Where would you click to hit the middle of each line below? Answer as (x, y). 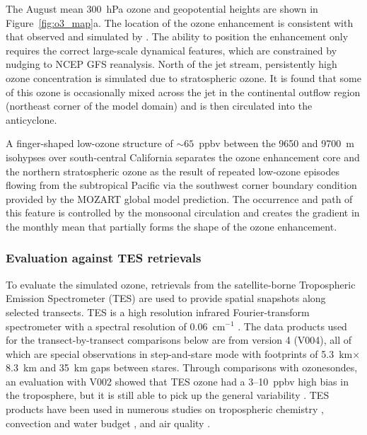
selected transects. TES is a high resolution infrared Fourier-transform (158, 312)
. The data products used (292, 326)
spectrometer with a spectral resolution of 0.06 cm (116, 326)
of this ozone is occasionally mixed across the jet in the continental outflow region (183, 92)
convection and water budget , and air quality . (108, 423)
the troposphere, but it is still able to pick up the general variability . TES (168, 395)
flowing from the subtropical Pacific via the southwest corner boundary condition (181, 185)
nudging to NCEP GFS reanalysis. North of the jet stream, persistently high (171, 64)
